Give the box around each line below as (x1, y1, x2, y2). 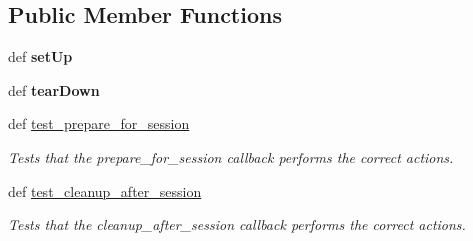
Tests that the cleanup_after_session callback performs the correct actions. (8, 214, 466, 235)
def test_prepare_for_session (8, 113, 190, 134)
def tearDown (8, 79, 100, 100)
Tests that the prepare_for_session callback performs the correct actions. (8, 146, 454, 167)
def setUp (8, 46, 73, 67)
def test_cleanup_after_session (8, 180, 202, 201)
